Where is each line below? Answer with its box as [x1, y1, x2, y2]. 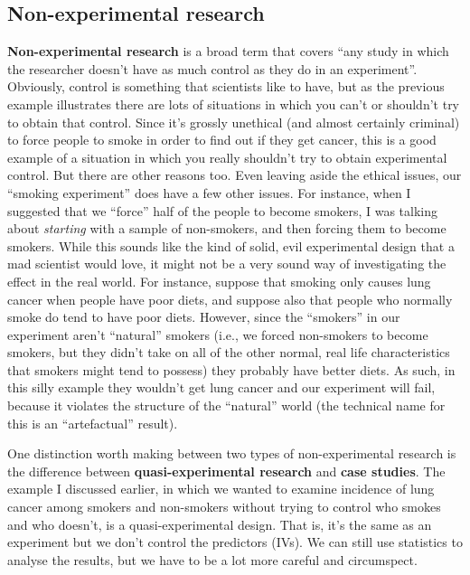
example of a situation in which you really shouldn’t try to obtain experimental [7, 147, 447, 166]
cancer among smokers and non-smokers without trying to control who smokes [7, 497, 441, 516]
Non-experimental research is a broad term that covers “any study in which [7, 42, 449, 61]
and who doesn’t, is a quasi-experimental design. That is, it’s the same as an [7, 514, 432, 533]
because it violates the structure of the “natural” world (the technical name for [7, 396, 446, 415]
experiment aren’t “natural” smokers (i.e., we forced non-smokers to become [7, 325, 428, 344]
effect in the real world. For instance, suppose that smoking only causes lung [7, 271, 431, 290]
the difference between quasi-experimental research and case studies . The [7, 461, 446, 480]
